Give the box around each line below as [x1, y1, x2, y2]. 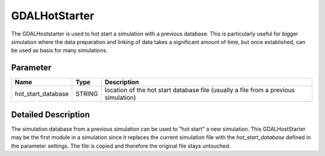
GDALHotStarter [11, 9, 94, 22]
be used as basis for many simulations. [11, 47, 108, 54]
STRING [75, 90, 99, 98]
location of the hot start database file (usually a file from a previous [104, 86, 295, 95]
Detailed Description [11, 109, 90, 120]
